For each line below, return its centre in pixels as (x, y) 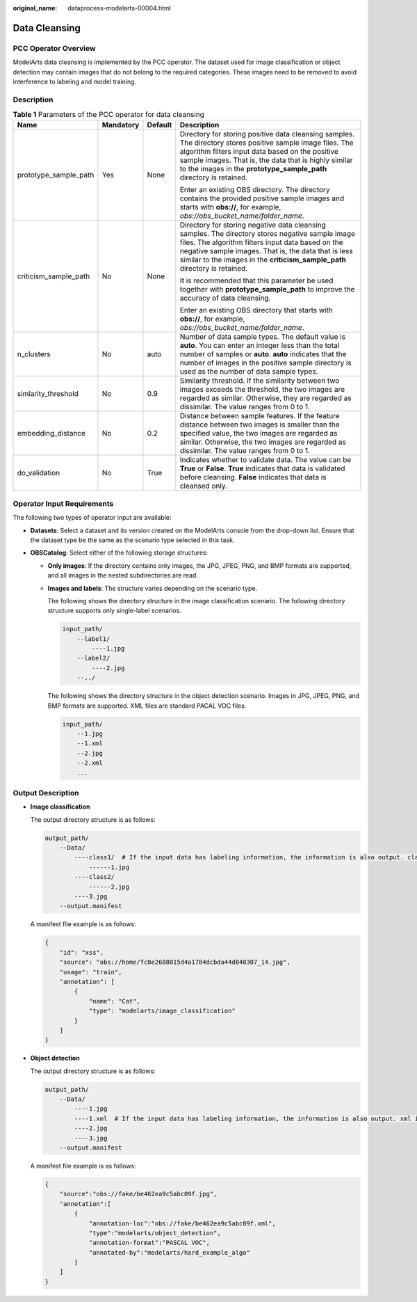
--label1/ (93, 639)
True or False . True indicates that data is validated (262, 468)
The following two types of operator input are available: (92, 518)
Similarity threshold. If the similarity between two (260, 381)
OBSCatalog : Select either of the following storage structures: (119, 553)
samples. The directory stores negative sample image (268, 234)
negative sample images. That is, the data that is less (267, 251)
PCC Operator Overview (55, 48)
